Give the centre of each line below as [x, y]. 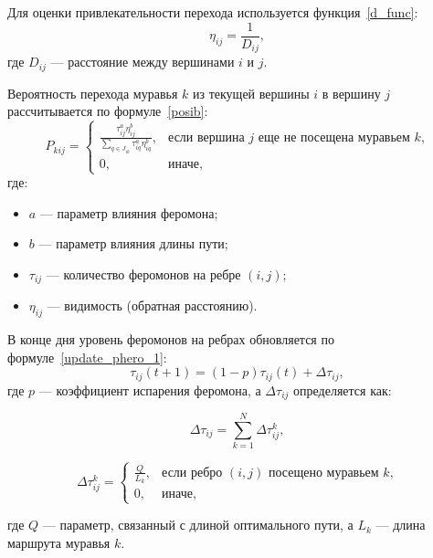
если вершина [206, 137]
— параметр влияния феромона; [129, 212]
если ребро [192, 473]
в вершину [351, 93]
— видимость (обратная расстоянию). [152, 305]
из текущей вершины [251, 93]
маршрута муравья [59, 542]
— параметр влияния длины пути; [133, 243]
